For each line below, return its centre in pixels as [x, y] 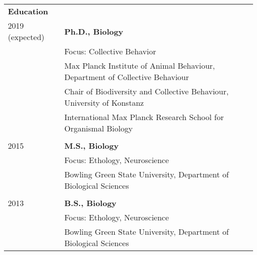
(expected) [26, 37]
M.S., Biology [91, 146]
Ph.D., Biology [94, 31]
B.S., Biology [90, 203]
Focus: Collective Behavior [110, 51]
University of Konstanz [104, 103]
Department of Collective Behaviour [127, 77]
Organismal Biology [99, 128]
